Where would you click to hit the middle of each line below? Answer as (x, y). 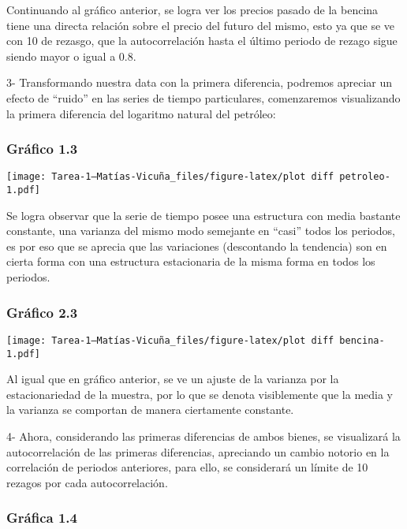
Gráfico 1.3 (42, 149)
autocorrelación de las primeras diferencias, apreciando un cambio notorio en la (198, 451)
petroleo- (365, 177)
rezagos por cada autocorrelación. (87, 482)
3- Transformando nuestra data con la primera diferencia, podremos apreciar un (200, 82)
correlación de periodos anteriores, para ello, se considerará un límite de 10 (187, 467)
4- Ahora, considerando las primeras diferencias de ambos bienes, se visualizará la (203, 436)
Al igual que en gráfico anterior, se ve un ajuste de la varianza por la (173, 379)
